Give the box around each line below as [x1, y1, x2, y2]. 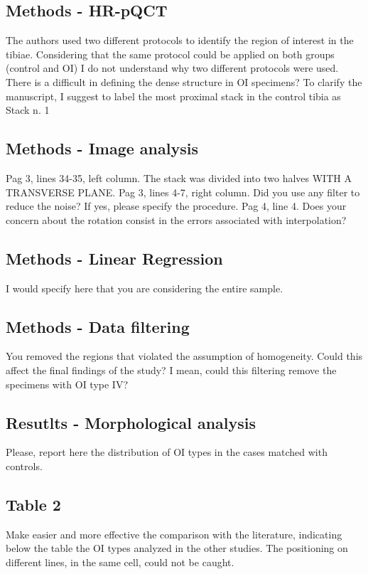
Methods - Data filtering [6, 315, 190, 337]
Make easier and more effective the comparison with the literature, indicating [6, 526, 342, 541]
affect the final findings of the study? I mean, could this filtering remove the [6, 362, 337, 377]
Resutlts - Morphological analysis [6, 411, 256, 433]
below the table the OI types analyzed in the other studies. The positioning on [6, 541, 348, 556]
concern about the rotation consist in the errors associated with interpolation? [6, 212, 347, 227]
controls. [6, 458, 43, 473]
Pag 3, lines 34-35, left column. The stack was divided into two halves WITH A [6, 170, 352, 185]
